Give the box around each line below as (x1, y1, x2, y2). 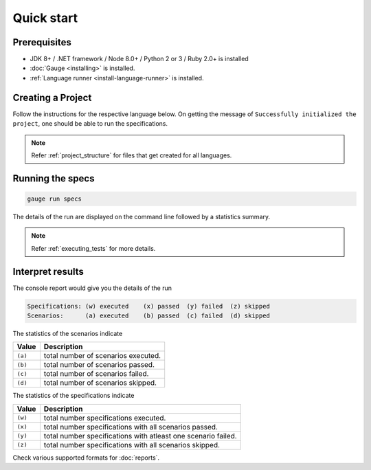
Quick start (12, 10, 78, 25)
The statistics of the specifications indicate (12, 392, 135, 400)
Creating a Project (12, 91, 92, 103)
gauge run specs (27, 194, 82, 203)
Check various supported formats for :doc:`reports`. (12, 454, 160, 462)
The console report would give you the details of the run (12, 284, 172, 292)
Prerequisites (12, 36, 71, 48)
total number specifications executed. (43, 413, 166, 423)
